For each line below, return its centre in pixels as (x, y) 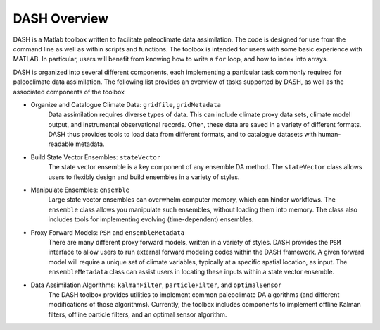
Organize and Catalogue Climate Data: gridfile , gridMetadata (126, 104)
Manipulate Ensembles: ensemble (80, 190)
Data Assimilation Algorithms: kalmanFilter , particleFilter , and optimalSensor (156, 285)
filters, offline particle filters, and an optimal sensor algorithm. (138, 314)
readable (61, 144)
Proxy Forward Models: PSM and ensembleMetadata (108, 232)
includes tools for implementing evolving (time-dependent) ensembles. (151, 219)
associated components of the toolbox (69, 92)
